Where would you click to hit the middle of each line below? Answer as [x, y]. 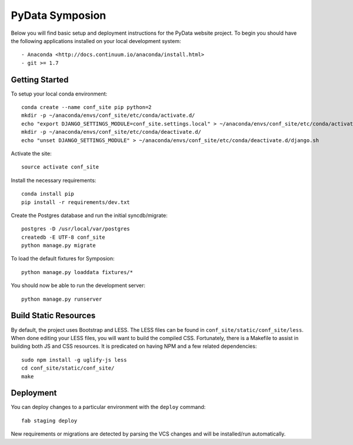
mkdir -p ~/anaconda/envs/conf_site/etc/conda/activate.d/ [108, 116]
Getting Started [40, 80]
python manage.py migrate [59, 245]
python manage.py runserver [62, 299]
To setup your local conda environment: [59, 94]
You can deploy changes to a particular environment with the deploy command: [108, 407]
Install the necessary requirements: [54, 180]
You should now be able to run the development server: [78, 285]
